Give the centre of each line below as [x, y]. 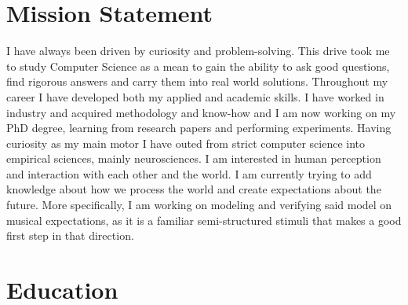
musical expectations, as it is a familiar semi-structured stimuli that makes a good [204, 220]
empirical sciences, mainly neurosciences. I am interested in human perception [194, 158]
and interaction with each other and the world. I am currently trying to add [189, 173]
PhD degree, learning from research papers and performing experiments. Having [199, 128]
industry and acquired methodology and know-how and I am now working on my [201, 112]
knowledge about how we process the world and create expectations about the [194, 189]
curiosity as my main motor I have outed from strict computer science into [186, 143]
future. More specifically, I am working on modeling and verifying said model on [199, 205]
